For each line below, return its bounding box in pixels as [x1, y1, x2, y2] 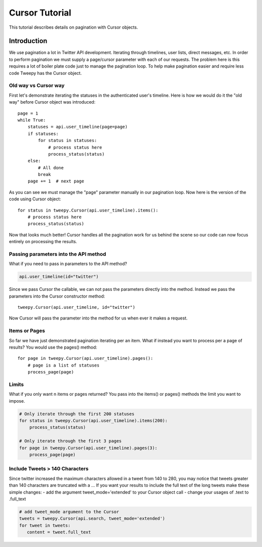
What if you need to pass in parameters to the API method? [9, 261, 127, 267]
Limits [9, 381, 24, 388]
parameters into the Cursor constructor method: [9, 293, 105, 299]
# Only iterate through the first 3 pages [19, 438, 122, 444]
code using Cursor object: [9, 196, 61, 202]
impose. [9, 398, 25, 404]
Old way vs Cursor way [9, 82, 65, 89]
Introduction [9, 37, 48, 45]
